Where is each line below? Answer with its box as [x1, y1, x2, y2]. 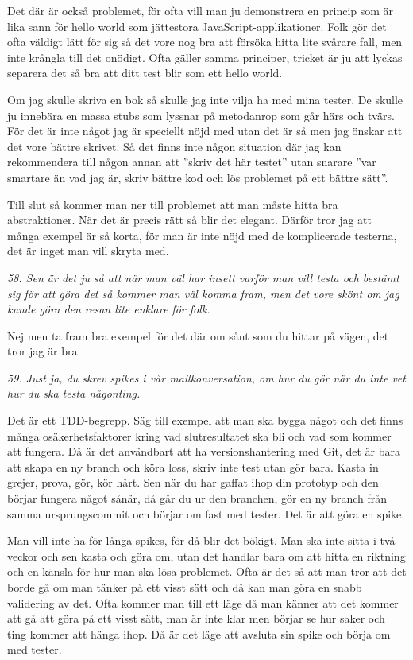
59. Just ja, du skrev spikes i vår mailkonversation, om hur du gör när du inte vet [7, 369, 406, 386]
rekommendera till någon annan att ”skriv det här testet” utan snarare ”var [7, 153, 376, 170]
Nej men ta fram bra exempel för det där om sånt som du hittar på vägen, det [7, 327, 389, 344]
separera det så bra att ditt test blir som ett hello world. [7, 64, 283, 81]
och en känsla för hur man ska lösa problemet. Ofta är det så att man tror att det [7, 563, 407, 580]
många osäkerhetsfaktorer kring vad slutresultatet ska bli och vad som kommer [7, 427, 392, 444]
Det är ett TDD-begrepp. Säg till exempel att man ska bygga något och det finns [7, 412, 403, 429]
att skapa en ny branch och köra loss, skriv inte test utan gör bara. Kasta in [7, 458, 379, 475]
